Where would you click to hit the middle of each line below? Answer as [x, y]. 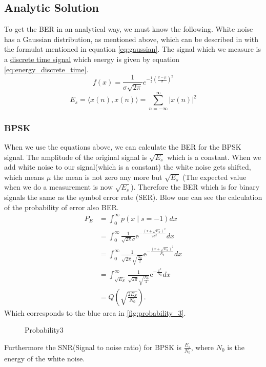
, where [202, 347]
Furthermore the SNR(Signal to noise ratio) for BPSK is [93, 347]
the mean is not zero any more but [108, 177]
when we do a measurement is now [59, 187]
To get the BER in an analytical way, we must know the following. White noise [129, 29]
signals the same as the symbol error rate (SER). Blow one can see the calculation [133, 197]
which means [24, 177]
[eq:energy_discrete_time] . [46, 69]
